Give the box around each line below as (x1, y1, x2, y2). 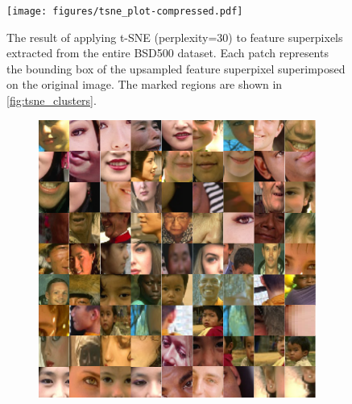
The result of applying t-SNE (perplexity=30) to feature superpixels (6, 28, 343, 45)
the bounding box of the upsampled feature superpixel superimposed (6, 60, 346, 77)
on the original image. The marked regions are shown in (6, 76, 283, 93)
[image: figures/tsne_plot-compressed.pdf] (6, 6, 243, 17)
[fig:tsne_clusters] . (6, 92, 97, 109)
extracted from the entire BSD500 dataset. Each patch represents (6, 44, 329, 61)
